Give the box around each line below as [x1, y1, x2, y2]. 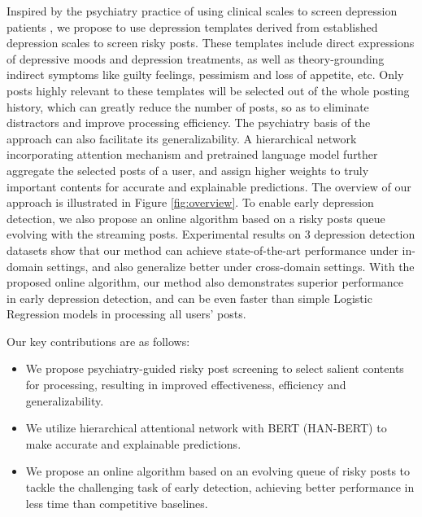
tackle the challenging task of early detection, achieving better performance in [25, 479, 415, 496]
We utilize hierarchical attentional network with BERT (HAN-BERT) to [25, 419, 387, 436]
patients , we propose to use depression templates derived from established [7, 18, 378, 35]
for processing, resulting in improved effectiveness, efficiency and [25, 376, 346, 393]
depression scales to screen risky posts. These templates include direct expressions [7, 34, 415, 51]
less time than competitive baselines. [25, 494, 208, 511]
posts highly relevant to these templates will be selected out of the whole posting [7, 81, 410, 99]
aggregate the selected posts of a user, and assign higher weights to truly [7, 161, 369, 178]
